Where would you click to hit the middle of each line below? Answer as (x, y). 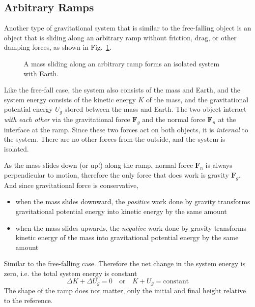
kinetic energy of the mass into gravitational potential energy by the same (127, 237)
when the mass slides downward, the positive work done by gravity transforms (133, 201)
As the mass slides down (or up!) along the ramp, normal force (99, 165)
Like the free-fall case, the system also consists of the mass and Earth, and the (122, 90)
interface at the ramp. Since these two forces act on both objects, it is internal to (126, 129)
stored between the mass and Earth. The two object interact (156, 109)
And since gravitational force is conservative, (71, 185)
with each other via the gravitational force (67, 119)
